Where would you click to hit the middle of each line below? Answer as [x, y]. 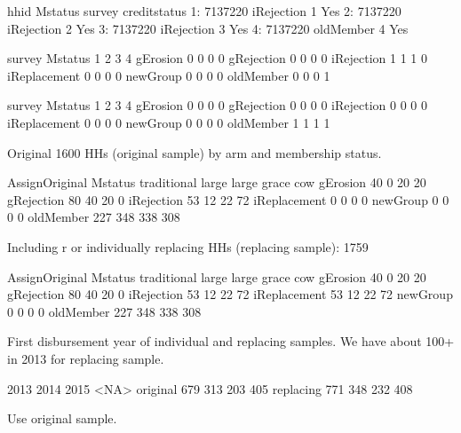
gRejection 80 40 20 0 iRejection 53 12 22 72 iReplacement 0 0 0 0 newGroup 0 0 [228, 199]
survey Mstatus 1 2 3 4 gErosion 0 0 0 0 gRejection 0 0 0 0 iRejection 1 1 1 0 [218, 58]
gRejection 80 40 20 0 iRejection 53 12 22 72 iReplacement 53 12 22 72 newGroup [230, 294]
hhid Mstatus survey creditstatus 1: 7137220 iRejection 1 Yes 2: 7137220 [204, 11]
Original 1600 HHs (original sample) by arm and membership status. [195, 152]
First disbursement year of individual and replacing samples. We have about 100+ [231, 341]
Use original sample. [62, 418]
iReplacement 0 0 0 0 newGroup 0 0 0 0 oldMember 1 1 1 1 [169, 122]
